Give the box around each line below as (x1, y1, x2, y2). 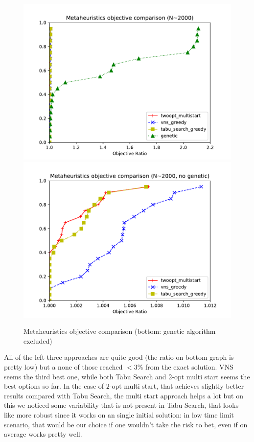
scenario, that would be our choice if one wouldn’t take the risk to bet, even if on (4, 419, 248, 429)
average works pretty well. (4, 429, 82, 439)
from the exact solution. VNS (145, 361, 233, 372)
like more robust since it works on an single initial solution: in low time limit (4, 409, 234, 419)
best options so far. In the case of (4, 381, 104, 391)
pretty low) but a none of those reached (4, 361, 123, 372)
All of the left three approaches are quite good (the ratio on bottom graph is (4, 352, 234, 362)
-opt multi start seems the (172, 371, 250, 381)
